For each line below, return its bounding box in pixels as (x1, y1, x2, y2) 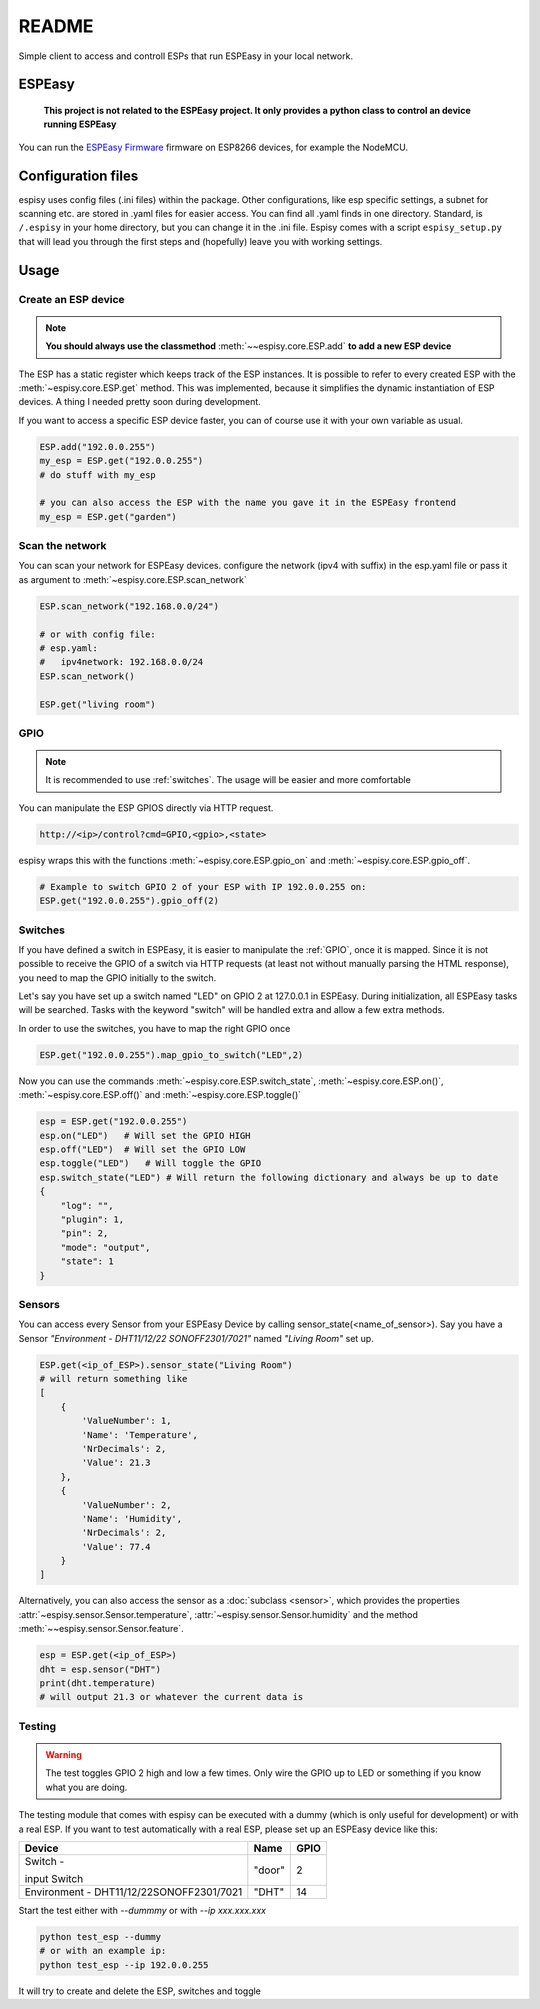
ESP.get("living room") (39, 698, 157, 710)
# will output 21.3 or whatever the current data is (39, 1691, 304, 1703)
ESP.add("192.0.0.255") (39, 441, 157, 452)
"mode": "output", (60, 1241, 151, 1253)
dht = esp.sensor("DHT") (39, 1663, 162, 1675)
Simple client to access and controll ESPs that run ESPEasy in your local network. (18, 50, 354, 62)
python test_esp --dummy (39, 1931, 162, 1942)
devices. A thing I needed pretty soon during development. (18, 396, 262, 408)
